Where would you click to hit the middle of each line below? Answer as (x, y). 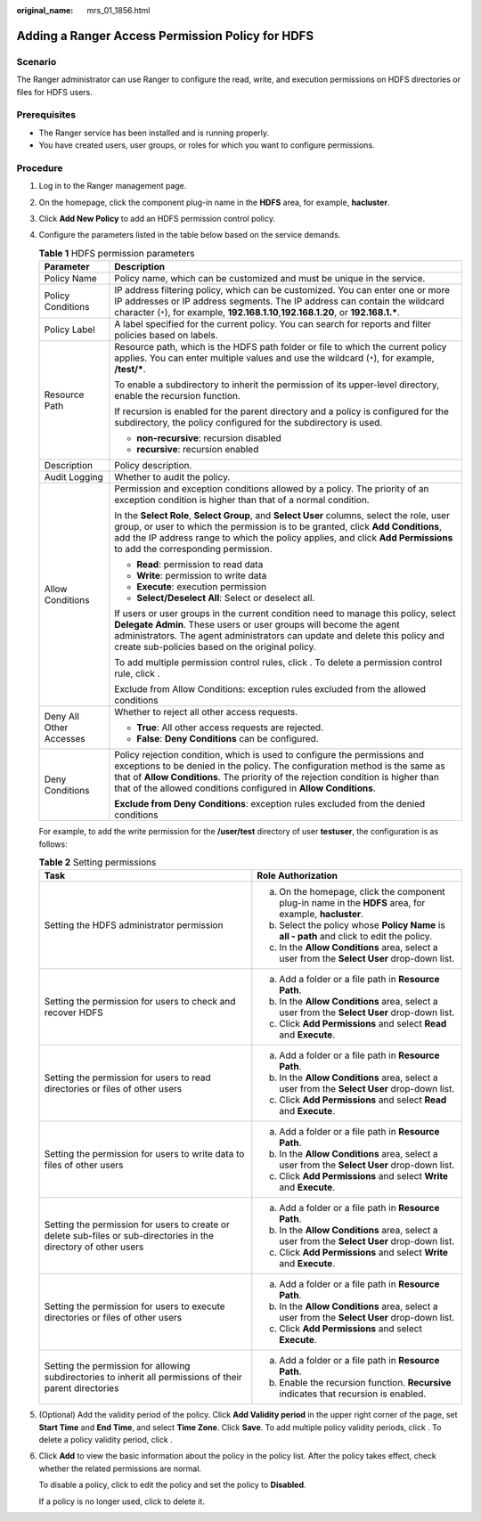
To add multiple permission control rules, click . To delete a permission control (278, 663)
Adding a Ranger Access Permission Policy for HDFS (165, 36)
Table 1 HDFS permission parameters (117, 253)
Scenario (37, 61)
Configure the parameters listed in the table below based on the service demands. (190, 235)
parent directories (82, 1388)
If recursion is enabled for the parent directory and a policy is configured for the (282, 411)
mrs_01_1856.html (118, 10)
